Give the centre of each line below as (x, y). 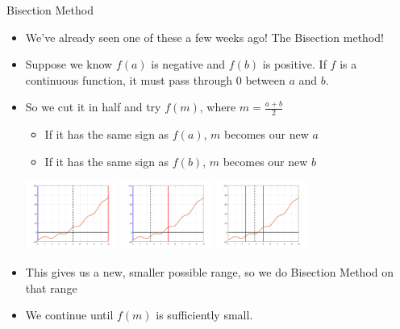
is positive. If (294, 64)
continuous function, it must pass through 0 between (155, 79)
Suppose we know (69, 64)
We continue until (69, 315)
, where (218, 107)
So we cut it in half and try (93, 107)
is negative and (188, 64)
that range (51, 287)
